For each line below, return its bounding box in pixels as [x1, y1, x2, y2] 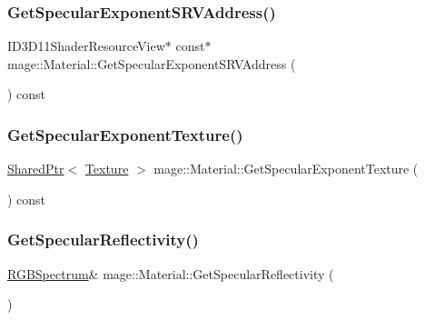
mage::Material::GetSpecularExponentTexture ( [153, 159, 419, 178]
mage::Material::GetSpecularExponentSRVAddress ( [7, 54, 296, 73]
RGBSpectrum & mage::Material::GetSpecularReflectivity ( [7, 264, 334, 283]
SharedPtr [7, 159, 64, 178]
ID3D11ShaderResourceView [7, 36, 165, 55]
